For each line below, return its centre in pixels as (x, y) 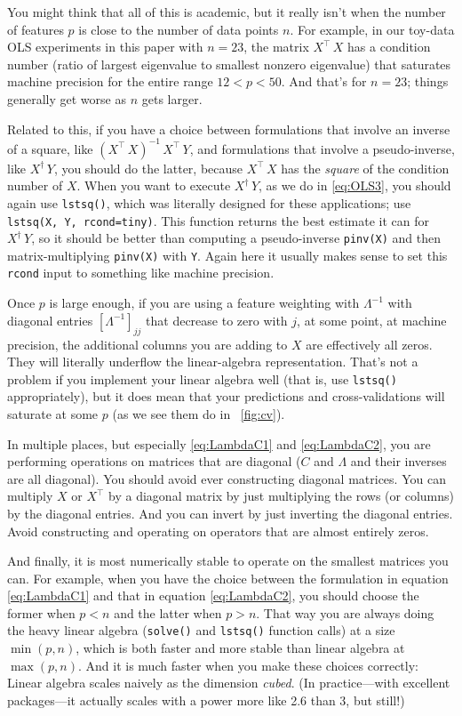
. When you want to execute (154, 185)
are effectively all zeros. (369, 344)
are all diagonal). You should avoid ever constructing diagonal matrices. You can (227, 478)
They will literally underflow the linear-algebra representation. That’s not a (213, 362)
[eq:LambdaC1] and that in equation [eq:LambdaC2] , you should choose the (213, 595)
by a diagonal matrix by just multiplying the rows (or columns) (281, 496)
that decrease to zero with (217, 320)
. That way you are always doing (345, 612)
